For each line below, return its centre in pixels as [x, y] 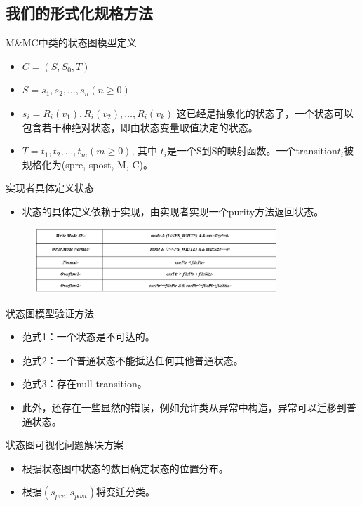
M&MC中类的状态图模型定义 [71, 42]
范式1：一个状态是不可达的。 [88, 337]
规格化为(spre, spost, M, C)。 [87, 164]
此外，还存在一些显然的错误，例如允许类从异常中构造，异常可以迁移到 [184, 407]
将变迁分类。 [126, 492]
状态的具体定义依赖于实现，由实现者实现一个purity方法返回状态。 [173, 211]
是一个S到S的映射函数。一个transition [252, 151]
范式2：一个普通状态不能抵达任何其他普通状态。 [133, 360]
